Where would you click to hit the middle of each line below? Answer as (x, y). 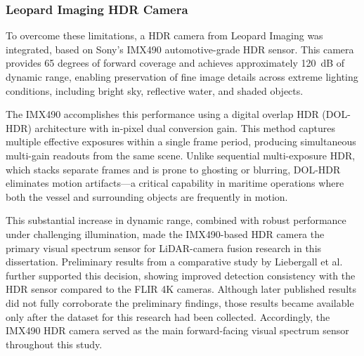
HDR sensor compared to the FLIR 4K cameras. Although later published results (181, 289)
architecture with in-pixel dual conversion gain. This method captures (185, 127)
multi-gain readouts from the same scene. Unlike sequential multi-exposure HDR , (181, 155)
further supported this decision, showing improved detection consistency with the (181, 275)
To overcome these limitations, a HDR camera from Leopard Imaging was (164, 35)
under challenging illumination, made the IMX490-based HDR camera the (165, 233)
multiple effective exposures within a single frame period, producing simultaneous (181, 141)
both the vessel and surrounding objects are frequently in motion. (147, 196)
